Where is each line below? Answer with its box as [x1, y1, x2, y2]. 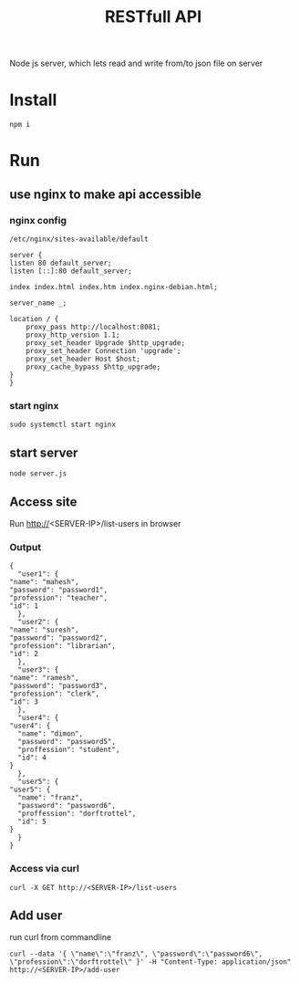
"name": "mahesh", [9, 578, 79, 587]
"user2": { [17, 618, 59, 627]
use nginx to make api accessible [9, 186, 202, 202]
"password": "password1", [9, 586, 108, 595]
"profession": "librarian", [9, 642, 117, 651]
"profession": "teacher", [9, 593, 108, 603]
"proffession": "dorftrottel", [17, 810, 137, 819]
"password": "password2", [9, 633, 108, 643]
